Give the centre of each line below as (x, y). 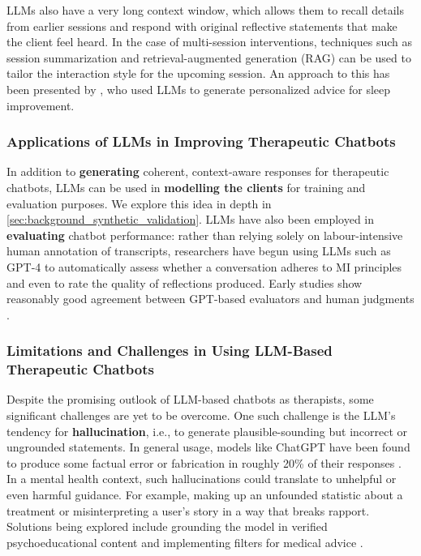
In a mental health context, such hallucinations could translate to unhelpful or (202, 479)
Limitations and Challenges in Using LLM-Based (170, 351)
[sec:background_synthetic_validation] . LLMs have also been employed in (191, 219)
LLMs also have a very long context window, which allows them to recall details (205, 10)
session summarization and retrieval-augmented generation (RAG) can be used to (209, 57)
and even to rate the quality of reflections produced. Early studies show (185, 282)
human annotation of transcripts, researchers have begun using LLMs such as (199, 251)
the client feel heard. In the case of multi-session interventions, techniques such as (209, 42)
